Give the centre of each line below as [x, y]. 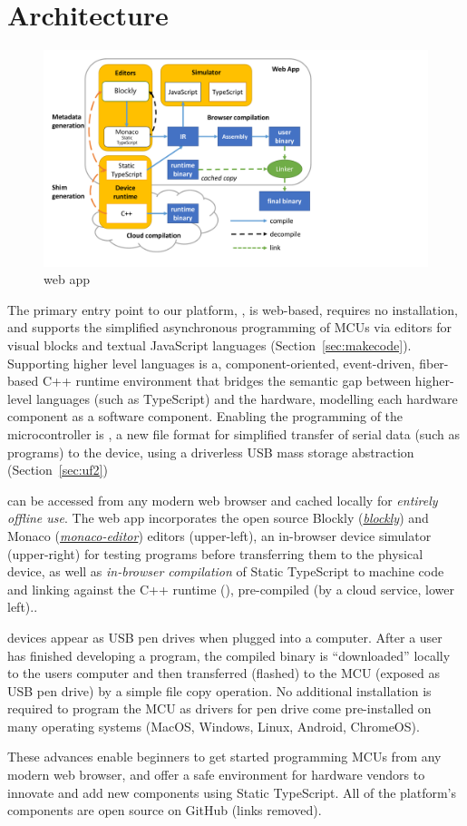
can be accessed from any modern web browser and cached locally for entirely [223, 500]
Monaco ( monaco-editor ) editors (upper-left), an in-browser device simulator [219, 535]
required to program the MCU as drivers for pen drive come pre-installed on [219, 708]
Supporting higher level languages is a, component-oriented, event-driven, [211, 363]
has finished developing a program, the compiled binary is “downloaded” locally [229, 655]
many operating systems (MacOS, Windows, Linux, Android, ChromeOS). [214, 726]
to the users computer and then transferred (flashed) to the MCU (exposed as [224, 673]
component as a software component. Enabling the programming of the [205, 416]
